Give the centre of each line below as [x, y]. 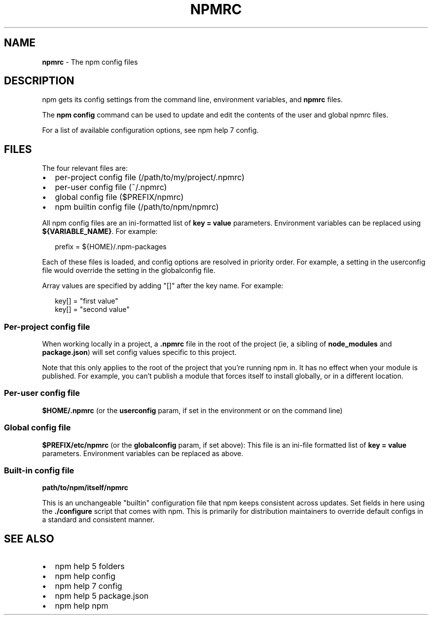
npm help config [85, 576]
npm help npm [82, 606]
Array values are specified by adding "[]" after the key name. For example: [163, 286]
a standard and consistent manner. [98, 520]
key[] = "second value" [92, 309]
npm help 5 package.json [102, 596]
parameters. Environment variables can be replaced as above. [143, 453]
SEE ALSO [29, 539]
